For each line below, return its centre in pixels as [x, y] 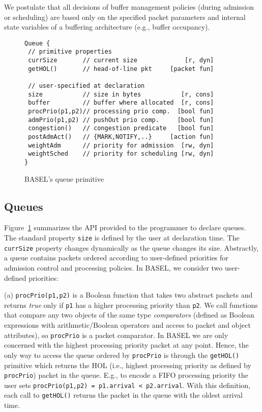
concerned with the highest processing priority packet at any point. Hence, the [126, 345]
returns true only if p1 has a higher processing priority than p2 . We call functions [131, 305]
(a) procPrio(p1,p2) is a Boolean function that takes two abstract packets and [128, 295]
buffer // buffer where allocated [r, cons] [121, 103]
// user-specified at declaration [86, 86]
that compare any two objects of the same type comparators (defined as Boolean [129, 315]
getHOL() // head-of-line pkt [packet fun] [121, 69]
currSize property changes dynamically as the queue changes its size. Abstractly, [132, 247]
